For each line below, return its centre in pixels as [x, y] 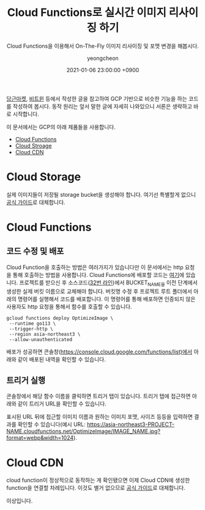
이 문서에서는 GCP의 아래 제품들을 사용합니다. [61, 127]
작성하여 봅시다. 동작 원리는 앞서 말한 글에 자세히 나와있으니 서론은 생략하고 [102, 106]
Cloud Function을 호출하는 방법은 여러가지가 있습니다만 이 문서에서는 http [95, 267]
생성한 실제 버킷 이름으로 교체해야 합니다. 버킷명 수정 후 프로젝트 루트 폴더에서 [99, 291]
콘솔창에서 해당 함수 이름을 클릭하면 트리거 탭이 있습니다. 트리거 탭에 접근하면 [99, 396]
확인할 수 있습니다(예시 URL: [51, 424]
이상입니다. [20, 501]
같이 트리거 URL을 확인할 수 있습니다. [62, 404]
